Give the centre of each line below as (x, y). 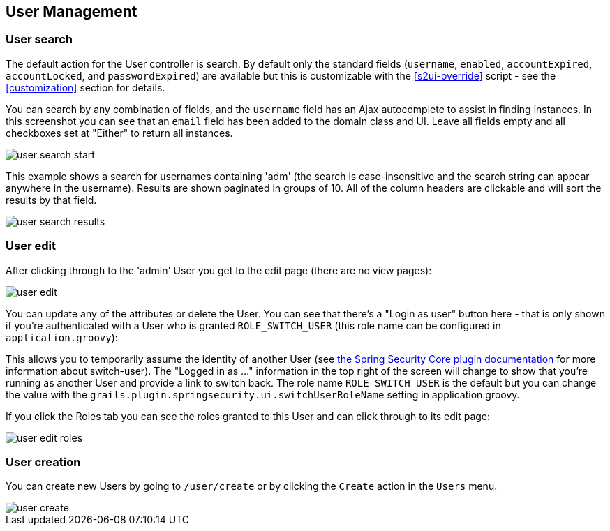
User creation (43, 462)
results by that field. (51, 200)
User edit (31, 246)
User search (39, 39)
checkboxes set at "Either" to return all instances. (119, 133)
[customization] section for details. (85, 87)
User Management (72, 12)
